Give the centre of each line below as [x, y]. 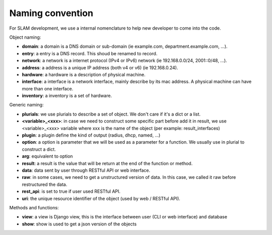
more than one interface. [48, 88]
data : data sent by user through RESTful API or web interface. [86, 170]
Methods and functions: [34, 207]
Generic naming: [26, 105]
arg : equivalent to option [47, 156]
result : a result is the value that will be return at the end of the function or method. [107, 163]
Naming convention [51, 13]
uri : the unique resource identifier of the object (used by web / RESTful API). [101, 198]
